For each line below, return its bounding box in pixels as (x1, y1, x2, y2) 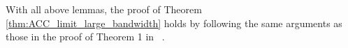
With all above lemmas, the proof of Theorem (6, 2, 202, 16)
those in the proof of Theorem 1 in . (6, 29, 165, 44)
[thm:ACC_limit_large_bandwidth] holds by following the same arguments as (6, 15, 342, 30)
